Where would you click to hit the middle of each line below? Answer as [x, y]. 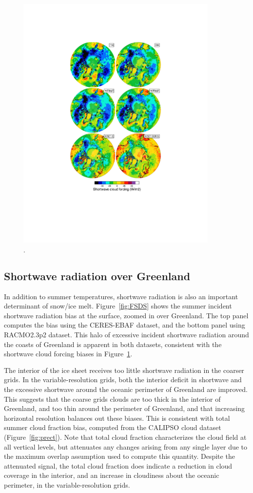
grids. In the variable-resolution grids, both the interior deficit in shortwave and [123, 380]
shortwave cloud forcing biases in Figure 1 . [68, 354]
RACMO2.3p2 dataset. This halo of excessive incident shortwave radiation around [126, 335]
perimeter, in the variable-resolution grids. [67, 484]
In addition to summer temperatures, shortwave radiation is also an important [121, 296]
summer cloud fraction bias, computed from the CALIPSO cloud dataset [113, 427]
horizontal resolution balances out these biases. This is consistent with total [117, 418]
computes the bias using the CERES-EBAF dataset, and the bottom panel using [125, 325]
